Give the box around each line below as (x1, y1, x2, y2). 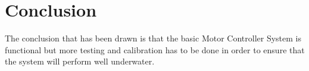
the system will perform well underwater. (5, 55, 155, 67)
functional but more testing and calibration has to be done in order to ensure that (5, 43, 305, 56)
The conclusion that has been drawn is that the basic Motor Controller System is (5, 32, 301, 44)
